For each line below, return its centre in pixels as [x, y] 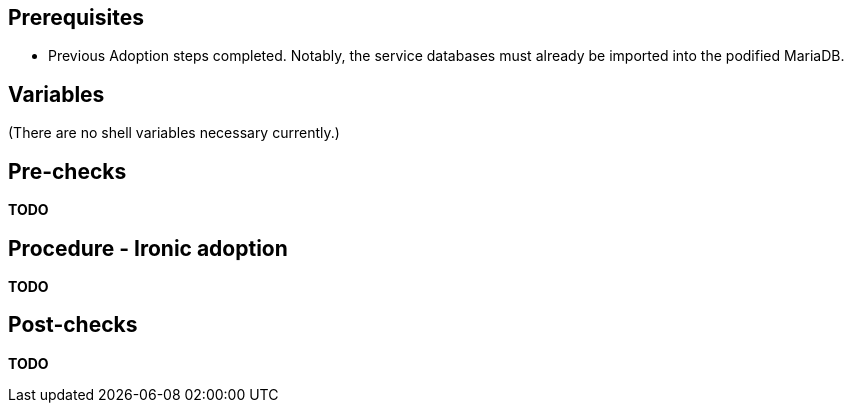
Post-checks [73, 325]
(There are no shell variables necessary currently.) [174, 133]
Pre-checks [67, 171]
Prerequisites [76, 17]
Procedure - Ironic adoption [148, 248]
